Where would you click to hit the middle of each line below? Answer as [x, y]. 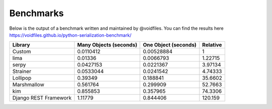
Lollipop [22, 78]
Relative [212, 45]
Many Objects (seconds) [107, 45]
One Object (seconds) [169, 45]
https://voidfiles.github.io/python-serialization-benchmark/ [71, 35]
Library [21, 45]
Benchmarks [37, 13]
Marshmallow [28, 85]
